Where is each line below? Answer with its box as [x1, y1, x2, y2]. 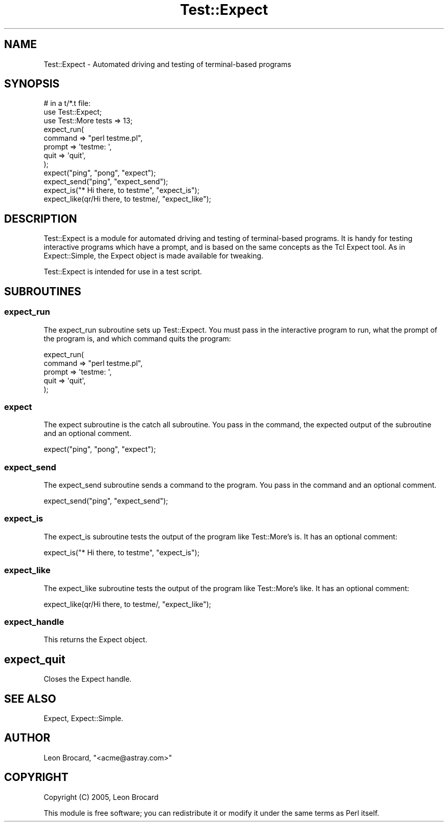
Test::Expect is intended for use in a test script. [43, 267, 202, 276]
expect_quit [4, 653, 65, 666]
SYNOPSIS [4, 77, 60, 91]
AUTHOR [4, 731, 51, 745]
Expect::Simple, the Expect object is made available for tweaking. [43, 251, 263, 260]
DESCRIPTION [4, 212, 77, 225]
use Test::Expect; [43, 107, 102, 117]
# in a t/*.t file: [43, 99, 91, 108]
